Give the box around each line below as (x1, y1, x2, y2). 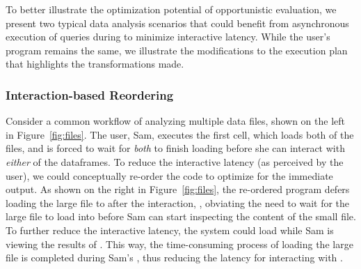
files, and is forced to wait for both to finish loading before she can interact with (6, 141, 345, 155)
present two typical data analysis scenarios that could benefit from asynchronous (6, 15, 349, 30)
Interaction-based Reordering (6, 86, 174, 103)
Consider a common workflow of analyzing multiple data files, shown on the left (6, 114, 345, 128)
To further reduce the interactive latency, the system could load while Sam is (6, 222, 334, 237)
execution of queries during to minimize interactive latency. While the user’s (6, 29, 330, 44)
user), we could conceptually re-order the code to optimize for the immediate (6, 168, 333, 183)
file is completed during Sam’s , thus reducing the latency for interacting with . (6, 250, 343, 265)
